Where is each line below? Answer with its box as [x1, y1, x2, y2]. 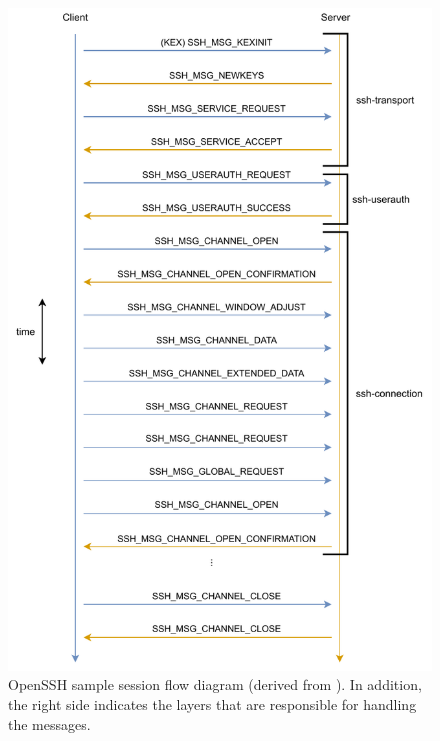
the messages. [8, 713, 91, 734]
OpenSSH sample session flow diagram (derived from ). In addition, [8, 674, 422, 695]
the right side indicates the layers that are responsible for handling [8, 694, 417, 715]
